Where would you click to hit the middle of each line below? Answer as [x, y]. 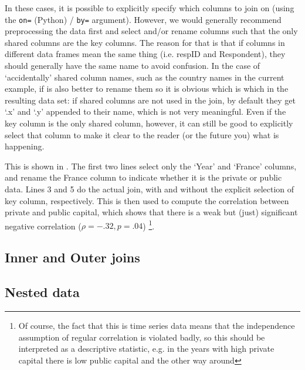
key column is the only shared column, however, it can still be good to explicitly [149, 123]
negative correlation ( [43, 226]
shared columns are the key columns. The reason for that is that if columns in [145, 42]
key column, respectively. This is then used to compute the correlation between [147, 200]
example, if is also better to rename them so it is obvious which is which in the [147, 89]
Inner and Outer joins [72, 257]
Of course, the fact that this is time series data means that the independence [157, 325]
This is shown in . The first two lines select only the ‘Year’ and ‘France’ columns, [151, 166]
